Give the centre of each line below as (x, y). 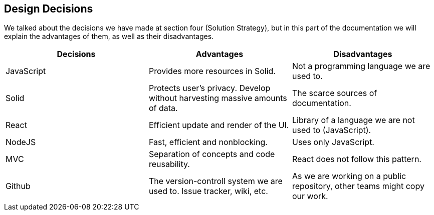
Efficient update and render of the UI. (219, 125)
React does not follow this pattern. (357, 159)
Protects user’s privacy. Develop (209, 88)
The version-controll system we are (215, 181)
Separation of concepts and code (212, 154)
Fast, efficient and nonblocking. (208, 142)
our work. (310, 196)
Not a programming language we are (361, 66)
